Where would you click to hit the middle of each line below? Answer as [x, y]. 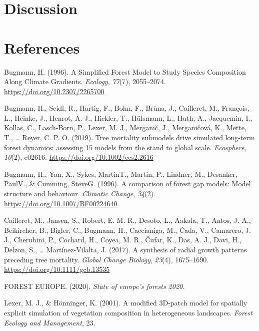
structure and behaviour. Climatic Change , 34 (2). [80, 194]
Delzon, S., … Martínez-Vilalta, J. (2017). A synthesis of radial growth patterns [125, 249]
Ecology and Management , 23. [50, 322]
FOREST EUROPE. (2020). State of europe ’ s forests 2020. [94, 286]
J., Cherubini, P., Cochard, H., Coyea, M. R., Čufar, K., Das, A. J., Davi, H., [123, 240]
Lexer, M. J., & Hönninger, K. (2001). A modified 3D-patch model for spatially [126, 303]
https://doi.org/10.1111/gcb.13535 [57, 269]
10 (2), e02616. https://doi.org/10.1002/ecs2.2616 [79, 157]
